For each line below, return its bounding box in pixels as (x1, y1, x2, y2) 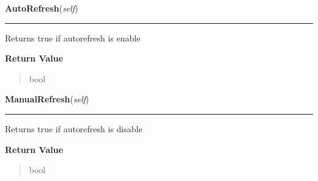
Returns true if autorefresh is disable (5, 122, 142, 135)
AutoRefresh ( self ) (5, 2, 78, 14)
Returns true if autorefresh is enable (5, 31, 141, 44)
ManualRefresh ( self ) (5, 93, 89, 105)
